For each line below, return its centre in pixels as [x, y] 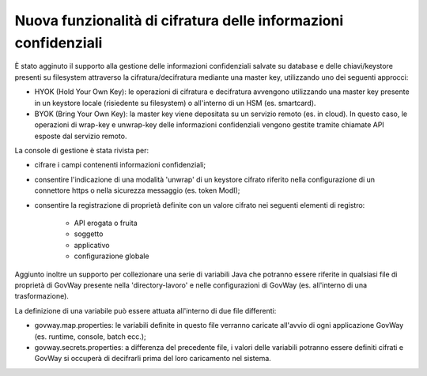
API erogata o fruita [106, 223]
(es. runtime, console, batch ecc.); [90, 337]
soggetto [89, 234]
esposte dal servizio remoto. [81, 136]
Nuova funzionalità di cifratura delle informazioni [179, 21]
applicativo [92, 245]
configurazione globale [111, 256]
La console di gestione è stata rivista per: [82, 151]
